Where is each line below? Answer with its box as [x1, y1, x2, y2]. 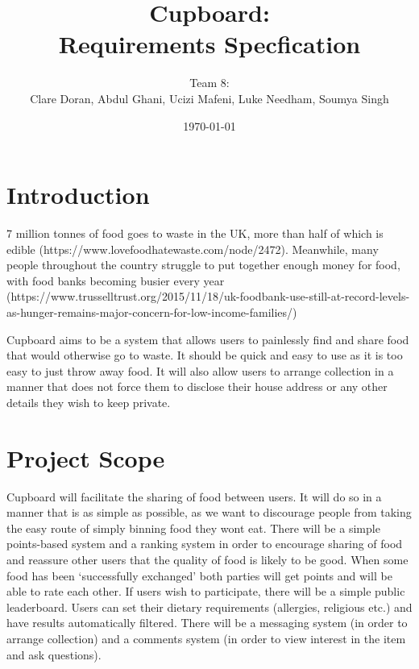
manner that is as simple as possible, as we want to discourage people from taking [6, 504, 412, 521]
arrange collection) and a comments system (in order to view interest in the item [6, 630, 406, 647]
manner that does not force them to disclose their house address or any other [6, 378, 388, 395]
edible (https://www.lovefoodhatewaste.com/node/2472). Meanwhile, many [6, 240, 379, 257]
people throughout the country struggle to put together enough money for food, [6, 256, 400, 273]
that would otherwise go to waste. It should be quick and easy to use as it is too [6, 347, 403, 364]
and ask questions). [6, 646, 102, 663]
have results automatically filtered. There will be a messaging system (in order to [6, 614, 408, 631]
